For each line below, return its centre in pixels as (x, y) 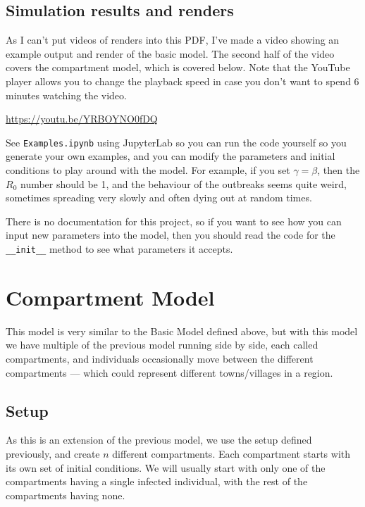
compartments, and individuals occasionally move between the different (160, 358)
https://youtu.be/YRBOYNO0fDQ (82, 119)
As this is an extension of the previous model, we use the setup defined (159, 440)
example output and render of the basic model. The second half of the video (170, 53)
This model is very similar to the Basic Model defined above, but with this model (182, 331)
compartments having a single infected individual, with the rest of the (157, 481)
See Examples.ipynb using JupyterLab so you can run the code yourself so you (176, 142)
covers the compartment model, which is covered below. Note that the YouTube (178, 67)
